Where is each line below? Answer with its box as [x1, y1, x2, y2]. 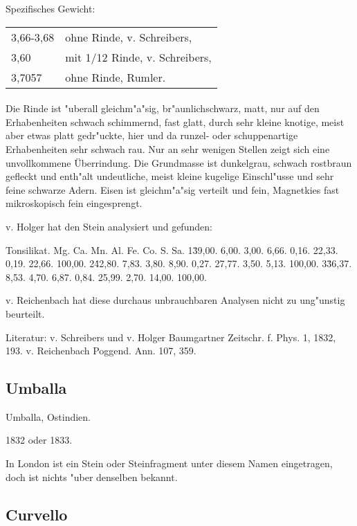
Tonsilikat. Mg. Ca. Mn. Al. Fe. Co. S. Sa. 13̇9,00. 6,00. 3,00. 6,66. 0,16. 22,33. [6, 242, 338, 257]
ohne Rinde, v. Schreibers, [65, 28, 192, 45]
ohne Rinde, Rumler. [65, 69, 166, 85]
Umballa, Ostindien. [6, 409, 91, 424]
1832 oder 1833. [6, 433, 73, 447]
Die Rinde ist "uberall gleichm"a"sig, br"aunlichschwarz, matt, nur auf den [6, 101, 320, 116]
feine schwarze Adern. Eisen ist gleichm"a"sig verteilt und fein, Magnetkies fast [6, 182, 340, 197]
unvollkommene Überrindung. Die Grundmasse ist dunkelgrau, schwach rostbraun [6, 155, 352, 170]
